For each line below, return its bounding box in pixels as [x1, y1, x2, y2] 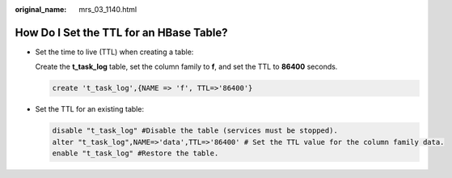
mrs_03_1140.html [78, 5, 137, 14]
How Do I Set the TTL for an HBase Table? [15, 25, 228, 40]
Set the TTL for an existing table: [35, 104, 145, 114]
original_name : [15, 5, 67, 14]
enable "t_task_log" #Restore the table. [52, 149, 219, 158]
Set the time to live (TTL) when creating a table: [35, 47, 194, 57]
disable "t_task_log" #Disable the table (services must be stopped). [52, 126, 339, 135]
